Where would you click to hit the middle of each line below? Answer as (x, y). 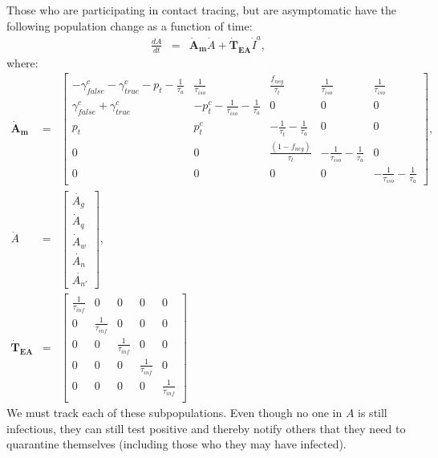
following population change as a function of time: (130, 25)
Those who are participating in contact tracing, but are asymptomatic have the (202, 10)
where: (22, 62)
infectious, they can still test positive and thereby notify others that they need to (206, 428)
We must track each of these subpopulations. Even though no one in (174, 413)
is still (373, 413)
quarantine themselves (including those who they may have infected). (176, 444)
